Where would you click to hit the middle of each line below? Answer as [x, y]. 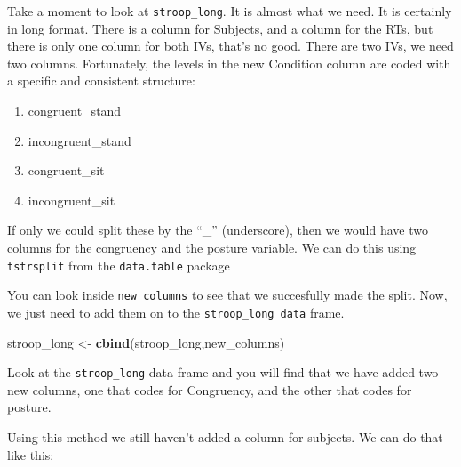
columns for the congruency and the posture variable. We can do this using [212, 247]
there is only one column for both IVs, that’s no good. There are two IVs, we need [230, 46]
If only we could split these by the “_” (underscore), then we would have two [218, 230]
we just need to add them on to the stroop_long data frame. [176, 312]
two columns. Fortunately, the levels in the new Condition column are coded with [229, 63]
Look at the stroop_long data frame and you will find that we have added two [223, 372]
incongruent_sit [72, 200]
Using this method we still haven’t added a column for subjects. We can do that [225, 437]
